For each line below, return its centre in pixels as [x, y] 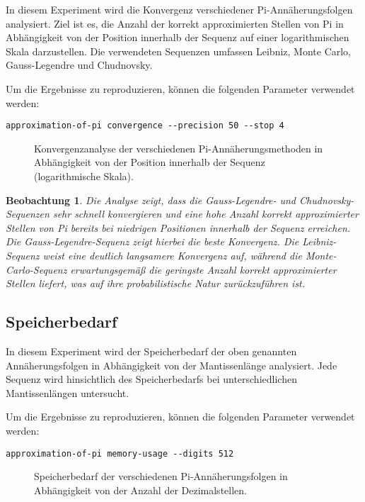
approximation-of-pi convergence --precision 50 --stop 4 [145, 126]
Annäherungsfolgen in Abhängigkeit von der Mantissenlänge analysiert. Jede [172, 365]
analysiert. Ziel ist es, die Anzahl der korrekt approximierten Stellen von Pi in [175, 23]
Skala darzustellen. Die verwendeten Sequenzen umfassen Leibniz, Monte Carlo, [179, 51]
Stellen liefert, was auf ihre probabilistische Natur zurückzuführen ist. [156, 283]
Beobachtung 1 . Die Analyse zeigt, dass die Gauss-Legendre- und [151, 200]
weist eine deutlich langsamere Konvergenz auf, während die [172, 255]
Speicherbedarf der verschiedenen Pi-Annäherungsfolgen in [161, 476]
